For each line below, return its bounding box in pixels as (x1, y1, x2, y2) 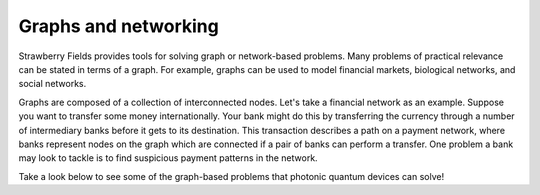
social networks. (18, 78, 87, 90)
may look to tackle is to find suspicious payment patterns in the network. (18, 152, 319, 164)
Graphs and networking (18, 15, 219, 37)
